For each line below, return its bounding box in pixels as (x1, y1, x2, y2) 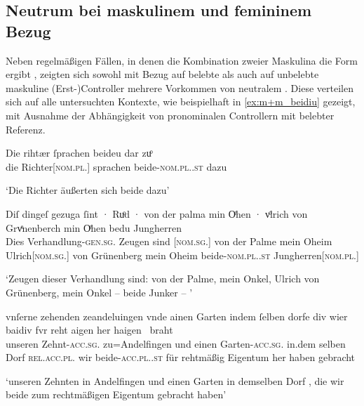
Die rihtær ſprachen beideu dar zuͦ (6, 145, 151, 160)
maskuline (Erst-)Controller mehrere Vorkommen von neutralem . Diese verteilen (6, 80, 353, 95)
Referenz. (6, 122, 46, 136)
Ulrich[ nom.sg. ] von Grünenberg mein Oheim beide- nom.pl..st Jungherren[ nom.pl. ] (6, 247, 359, 262)
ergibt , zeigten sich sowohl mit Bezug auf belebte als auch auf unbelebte (6, 67, 319, 81)
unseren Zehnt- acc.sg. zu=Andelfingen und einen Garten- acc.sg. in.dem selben (6, 336, 346, 351)
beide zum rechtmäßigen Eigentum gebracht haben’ (6, 387, 227, 402)
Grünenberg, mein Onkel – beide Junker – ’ (6, 284, 193, 299)
